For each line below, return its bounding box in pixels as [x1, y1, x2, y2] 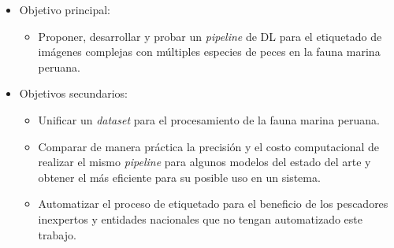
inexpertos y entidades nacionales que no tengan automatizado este [38, 210, 362, 227]
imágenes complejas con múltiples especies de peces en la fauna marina [38, 43, 381, 60]
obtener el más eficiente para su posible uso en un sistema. [38, 168, 321, 185]
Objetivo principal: [19, 2, 110, 17]
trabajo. [38, 226, 76, 242]
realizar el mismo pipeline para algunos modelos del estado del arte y [38, 154, 371, 170]
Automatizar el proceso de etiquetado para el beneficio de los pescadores [38, 195, 388, 212]
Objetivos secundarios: [19, 85, 128, 102]
